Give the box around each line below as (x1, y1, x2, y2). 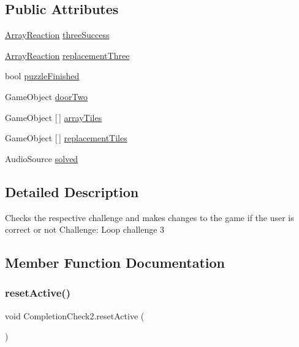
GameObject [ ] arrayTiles (5, 111, 102, 123)
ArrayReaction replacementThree (5, 49, 130, 61)
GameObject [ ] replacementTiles (5, 131, 127, 144)
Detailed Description (5, 182, 139, 201)
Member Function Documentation (5, 253, 225, 272)
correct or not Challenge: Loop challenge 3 (5, 223, 165, 236)
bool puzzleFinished (5, 69, 80, 82)
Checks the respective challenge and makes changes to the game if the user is (5, 211, 294, 224)
